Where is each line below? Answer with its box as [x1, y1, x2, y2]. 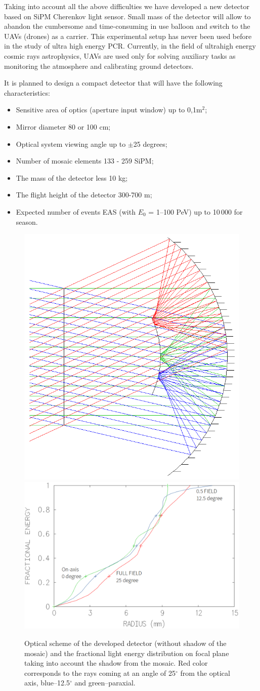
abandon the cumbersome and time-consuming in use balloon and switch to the [4, 21, 250, 31]
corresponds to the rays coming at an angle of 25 [24, 667, 176, 678]
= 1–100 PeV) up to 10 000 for [148, 206, 243, 217]
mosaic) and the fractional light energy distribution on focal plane [24, 647, 229, 658]
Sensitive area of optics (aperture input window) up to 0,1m [16, 104, 202, 115]
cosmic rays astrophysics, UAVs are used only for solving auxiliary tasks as [4, 50, 236, 61]
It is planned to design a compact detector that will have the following [4, 77, 223, 88]
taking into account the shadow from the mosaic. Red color [24, 658, 208, 668]
